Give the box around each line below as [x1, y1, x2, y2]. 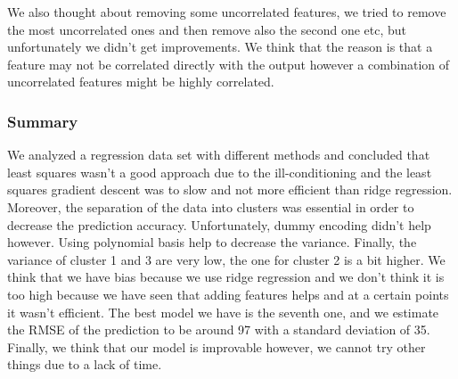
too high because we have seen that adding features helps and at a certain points [7, 284, 449, 303]
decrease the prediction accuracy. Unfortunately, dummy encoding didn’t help [7, 215, 431, 234]
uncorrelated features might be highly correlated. [7, 72, 274, 91]
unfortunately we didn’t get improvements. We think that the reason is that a [7, 37, 433, 56]
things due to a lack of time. [7, 355, 162, 374]
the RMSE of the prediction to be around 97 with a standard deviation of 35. [7, 320, 430, 339]
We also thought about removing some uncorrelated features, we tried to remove [7, 3, 446, 21]
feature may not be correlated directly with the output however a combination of [7, 54, 450, 73]
